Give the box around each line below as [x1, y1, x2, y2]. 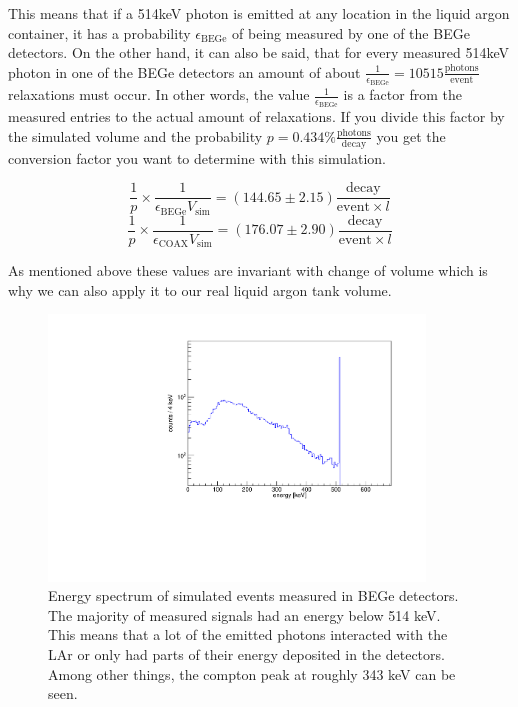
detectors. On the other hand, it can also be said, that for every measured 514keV [8, 42, 509, 63]
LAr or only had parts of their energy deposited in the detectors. [48, 643, 445, 664]
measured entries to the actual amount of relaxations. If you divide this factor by [8, 106, 505, 127]
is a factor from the [343, 84, 462, 105]
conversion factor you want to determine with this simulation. [8, 147, 386, 168]
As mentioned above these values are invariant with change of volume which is [8, 260, 488, 281]
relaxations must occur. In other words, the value [8, 84, 310, 105]
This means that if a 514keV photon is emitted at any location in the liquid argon [8, 3, 510, 23]
